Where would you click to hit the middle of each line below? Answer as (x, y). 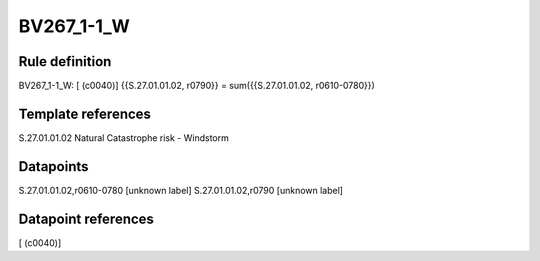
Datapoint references (86, 218)
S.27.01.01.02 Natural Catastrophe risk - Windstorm (123, 137)
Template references (85, 113)
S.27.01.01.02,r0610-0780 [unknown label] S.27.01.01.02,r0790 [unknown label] (181, 190)
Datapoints (53, 166)
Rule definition (65, 61)
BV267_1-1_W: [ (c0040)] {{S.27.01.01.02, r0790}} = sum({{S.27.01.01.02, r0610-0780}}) (196, 86)
